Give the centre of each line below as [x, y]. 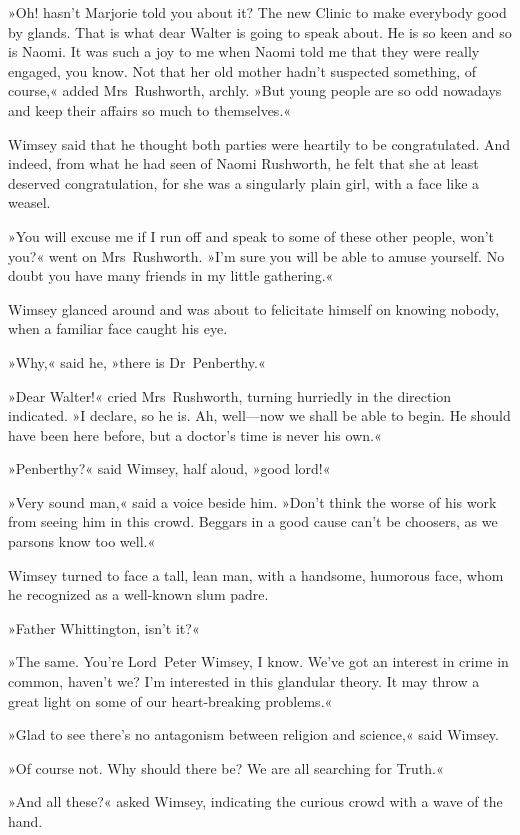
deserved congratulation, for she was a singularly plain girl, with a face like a [244, 182]
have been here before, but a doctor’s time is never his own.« [195, 434]
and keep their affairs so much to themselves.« [150, 109]
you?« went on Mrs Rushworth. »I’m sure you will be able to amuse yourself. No [256, 255]
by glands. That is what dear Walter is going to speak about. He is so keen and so [260, 31]
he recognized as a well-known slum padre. [138, 594]
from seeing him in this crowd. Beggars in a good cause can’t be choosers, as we [253, 521]
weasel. [29, 202]
